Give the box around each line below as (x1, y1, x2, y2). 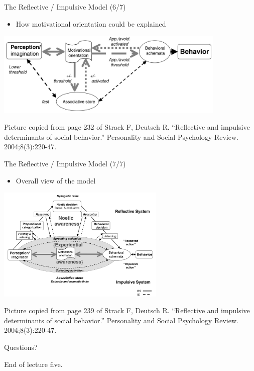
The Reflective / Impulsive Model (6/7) (4, 2, 126, 12)
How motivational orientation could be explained (16, 18, 166, 29)
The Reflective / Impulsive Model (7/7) (4, 158, 126, 169)
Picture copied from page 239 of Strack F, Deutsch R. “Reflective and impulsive (4, 305, 250, 316)
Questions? (4, 341, 38, 352)
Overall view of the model (16, 175, 96, 185)
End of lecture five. (4, 358, 63, 369)
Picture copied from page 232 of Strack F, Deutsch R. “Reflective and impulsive (4, 122, 250, 132)
